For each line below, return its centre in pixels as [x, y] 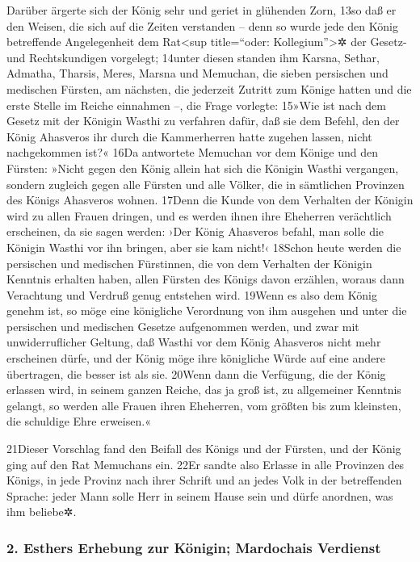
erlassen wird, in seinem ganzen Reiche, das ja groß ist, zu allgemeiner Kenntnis [204, 390]
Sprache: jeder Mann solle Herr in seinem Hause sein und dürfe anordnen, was [200, 495]
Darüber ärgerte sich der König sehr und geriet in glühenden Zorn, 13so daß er [202, 10]
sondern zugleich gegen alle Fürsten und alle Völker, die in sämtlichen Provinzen [206, 184]
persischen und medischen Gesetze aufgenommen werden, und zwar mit [183, 326]
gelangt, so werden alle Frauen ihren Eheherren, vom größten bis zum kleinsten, [204, 405]
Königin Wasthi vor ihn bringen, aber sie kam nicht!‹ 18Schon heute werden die [204, 247]
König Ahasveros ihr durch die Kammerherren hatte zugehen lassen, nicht [189, 136]
